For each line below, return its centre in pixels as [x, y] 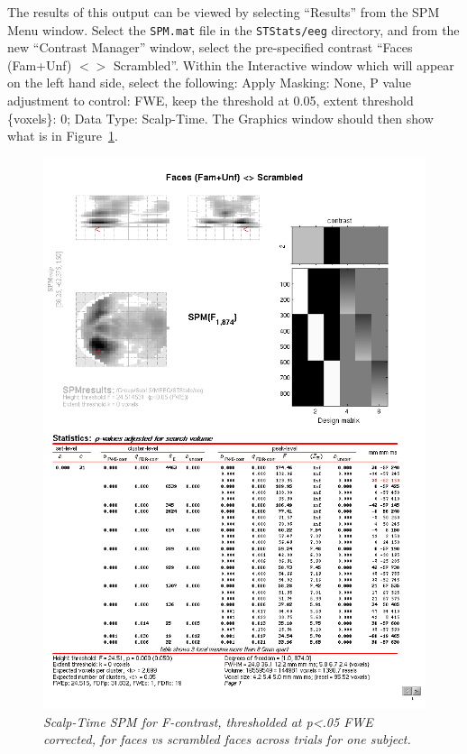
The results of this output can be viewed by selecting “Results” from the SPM [224, 12]
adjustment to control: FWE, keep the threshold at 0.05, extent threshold [211, 101]
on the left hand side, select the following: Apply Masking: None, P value [210, 83]
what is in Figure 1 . [63, 136]
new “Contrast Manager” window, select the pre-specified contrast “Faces [210, 47]
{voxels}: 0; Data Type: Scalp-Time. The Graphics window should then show [220, 118]
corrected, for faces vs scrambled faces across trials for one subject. [227, 739]
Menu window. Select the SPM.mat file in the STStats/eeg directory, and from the [233, 29]
